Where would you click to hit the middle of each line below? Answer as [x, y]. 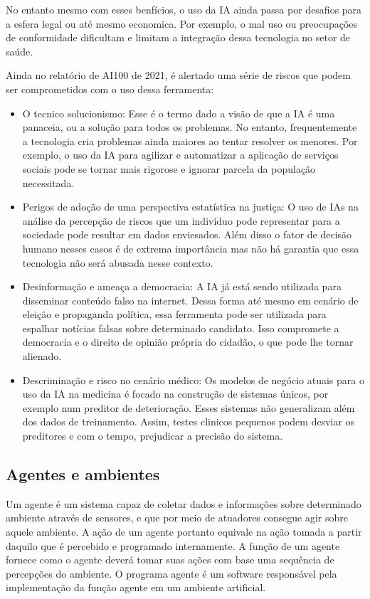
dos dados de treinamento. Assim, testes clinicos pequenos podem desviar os [189, 422]
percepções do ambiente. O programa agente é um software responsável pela [171, 573]
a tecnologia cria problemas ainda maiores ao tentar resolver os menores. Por [190, 141]
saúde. [20, 51]
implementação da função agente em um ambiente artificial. [136, 587]
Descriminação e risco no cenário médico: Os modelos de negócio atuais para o [193, 380]
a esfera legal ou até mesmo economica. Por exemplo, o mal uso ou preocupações [182, 23]
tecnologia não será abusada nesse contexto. [118, 262]
